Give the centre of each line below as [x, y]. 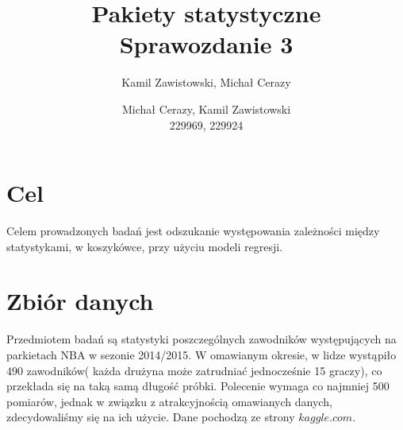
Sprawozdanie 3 [206, 44]
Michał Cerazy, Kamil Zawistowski [206, 108]
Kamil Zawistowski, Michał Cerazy [206, 82]
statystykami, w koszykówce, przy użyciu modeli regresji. [145, 246]
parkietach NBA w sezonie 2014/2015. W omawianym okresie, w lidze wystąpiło [201, 354]
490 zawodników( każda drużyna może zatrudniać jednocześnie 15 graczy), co [194, 370]
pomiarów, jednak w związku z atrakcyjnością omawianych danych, [169, 401]
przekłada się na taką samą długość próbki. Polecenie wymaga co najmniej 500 [198, 386]
